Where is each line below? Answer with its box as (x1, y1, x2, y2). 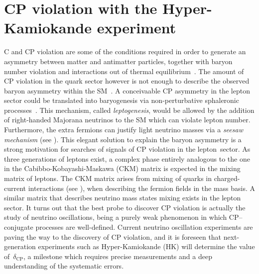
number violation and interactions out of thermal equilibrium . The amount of (4, 66, 244, 76)
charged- (214, 173, 240, 183)
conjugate (4, 222, 33, 232)
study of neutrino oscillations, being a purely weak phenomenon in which (4, 212, 227, 222)
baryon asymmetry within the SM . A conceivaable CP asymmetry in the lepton (4, 85, 250, 95)
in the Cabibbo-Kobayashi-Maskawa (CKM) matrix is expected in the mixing (4, 163, 241, 174)
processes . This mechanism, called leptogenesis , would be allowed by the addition (4, 104, 255, 115)
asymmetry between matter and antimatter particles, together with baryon (4, 56, 233, 66)
